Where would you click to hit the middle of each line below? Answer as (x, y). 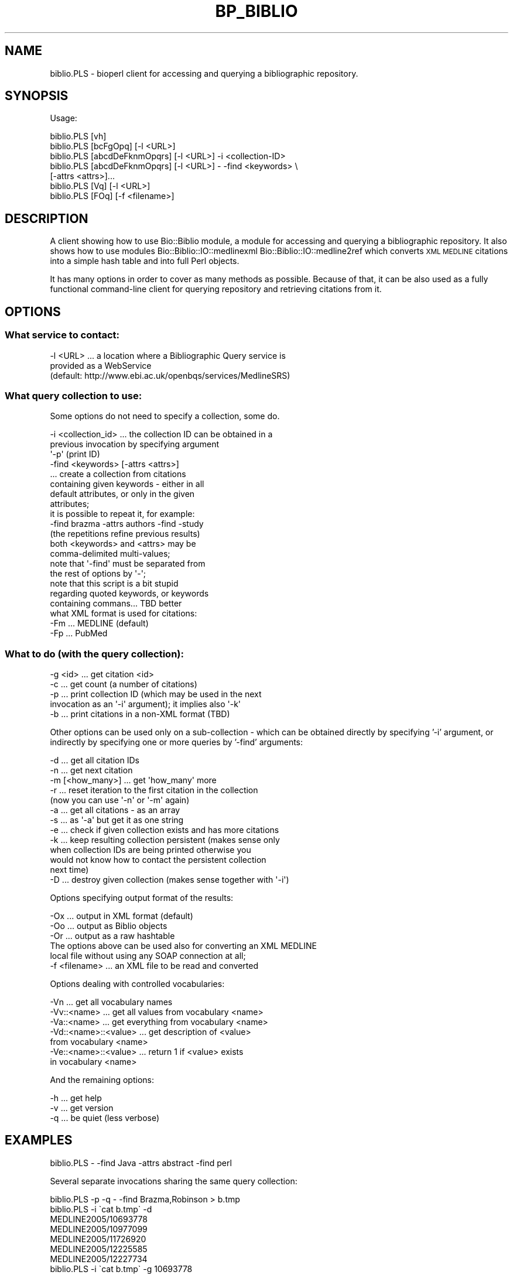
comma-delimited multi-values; (110, 554)
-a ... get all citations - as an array (115, 810)
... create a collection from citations (118, 474)
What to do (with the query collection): (94, 654)
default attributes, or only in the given (122, 494)
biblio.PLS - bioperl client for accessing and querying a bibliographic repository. (204, 73)
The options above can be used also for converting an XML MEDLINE (183, 946)
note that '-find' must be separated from (128, 564)
